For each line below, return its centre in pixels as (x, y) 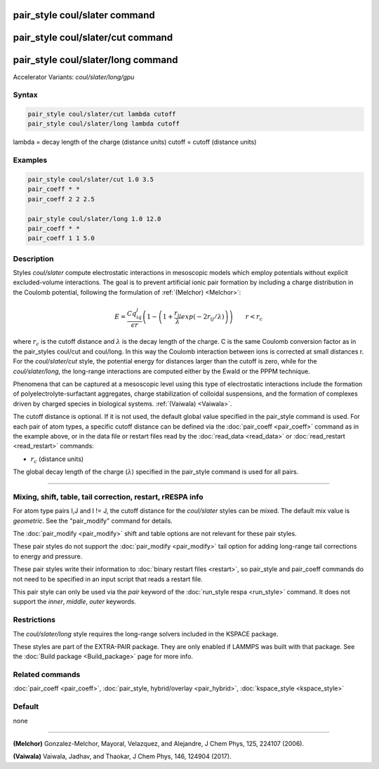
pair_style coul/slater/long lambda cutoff (104, 124)
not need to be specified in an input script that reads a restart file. (108, 579)
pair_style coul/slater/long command (95, 60)
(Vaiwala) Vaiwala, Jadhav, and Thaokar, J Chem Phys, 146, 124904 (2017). (122, 756)
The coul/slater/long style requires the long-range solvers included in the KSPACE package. (146, 634)
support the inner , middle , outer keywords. (74, 602)
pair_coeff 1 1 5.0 (61, 238)
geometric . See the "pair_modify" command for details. (93, 521)
